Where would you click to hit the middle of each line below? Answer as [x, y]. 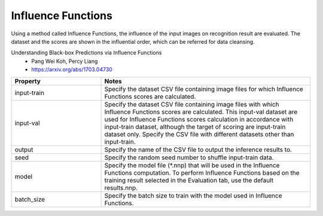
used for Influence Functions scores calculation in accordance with [199, 119]
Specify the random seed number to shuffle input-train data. [189, 157]
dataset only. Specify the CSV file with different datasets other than [199, 134]
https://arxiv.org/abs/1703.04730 [72, 69]
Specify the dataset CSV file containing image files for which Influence [204, 89]
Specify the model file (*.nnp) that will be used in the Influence [192, 165]
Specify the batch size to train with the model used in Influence [193, 196]
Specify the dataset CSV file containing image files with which [192, 104]
